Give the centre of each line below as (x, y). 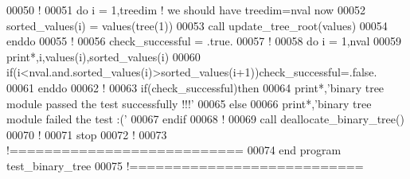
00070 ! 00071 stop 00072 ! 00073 (87, 134)
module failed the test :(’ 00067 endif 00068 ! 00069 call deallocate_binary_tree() (205, 119)
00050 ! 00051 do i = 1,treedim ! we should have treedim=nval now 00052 (186, 10)
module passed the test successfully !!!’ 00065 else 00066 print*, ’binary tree (189, 103)
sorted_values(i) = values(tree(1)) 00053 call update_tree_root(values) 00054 (197, 25)
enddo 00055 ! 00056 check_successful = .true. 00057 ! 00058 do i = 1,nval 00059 (204, 41)
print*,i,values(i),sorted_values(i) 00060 (103, 56)
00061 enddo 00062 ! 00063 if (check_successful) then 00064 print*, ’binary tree (195, 87)
